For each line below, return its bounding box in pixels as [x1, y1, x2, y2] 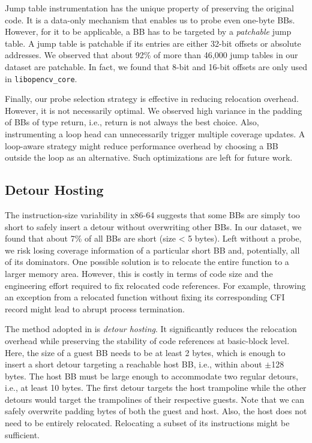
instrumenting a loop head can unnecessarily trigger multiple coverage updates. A [5, 128, 305, 140]
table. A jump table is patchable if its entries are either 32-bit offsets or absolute [5, 37, 301, 49]
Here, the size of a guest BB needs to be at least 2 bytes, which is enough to [5, 346, 286, 358]
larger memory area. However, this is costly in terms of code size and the [5, 267, 273, 279]
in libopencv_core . [5, 72, 77, 85]
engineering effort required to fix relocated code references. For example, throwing [5, 279, 306, 291]
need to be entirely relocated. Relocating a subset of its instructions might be [5, 417, 290, 429]
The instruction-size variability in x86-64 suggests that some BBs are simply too [5, 208, 300, 221]
